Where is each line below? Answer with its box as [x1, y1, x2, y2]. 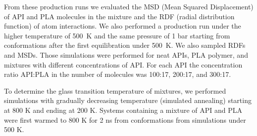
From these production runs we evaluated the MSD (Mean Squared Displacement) [4, 1, 254, 11]
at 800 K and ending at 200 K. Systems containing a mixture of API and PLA [4, 104, 243, 115]
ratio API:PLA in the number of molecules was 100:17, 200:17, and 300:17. [4, 69, 231, 79]
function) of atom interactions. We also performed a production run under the [4, 21, 241, 31]
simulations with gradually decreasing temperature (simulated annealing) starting [4, 95, 252, 105]
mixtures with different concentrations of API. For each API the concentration [4, 59, 243, 69]
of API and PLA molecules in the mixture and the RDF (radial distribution [4, 11, 235, 21]
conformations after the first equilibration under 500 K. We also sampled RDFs [4, 40, 246, 50]
